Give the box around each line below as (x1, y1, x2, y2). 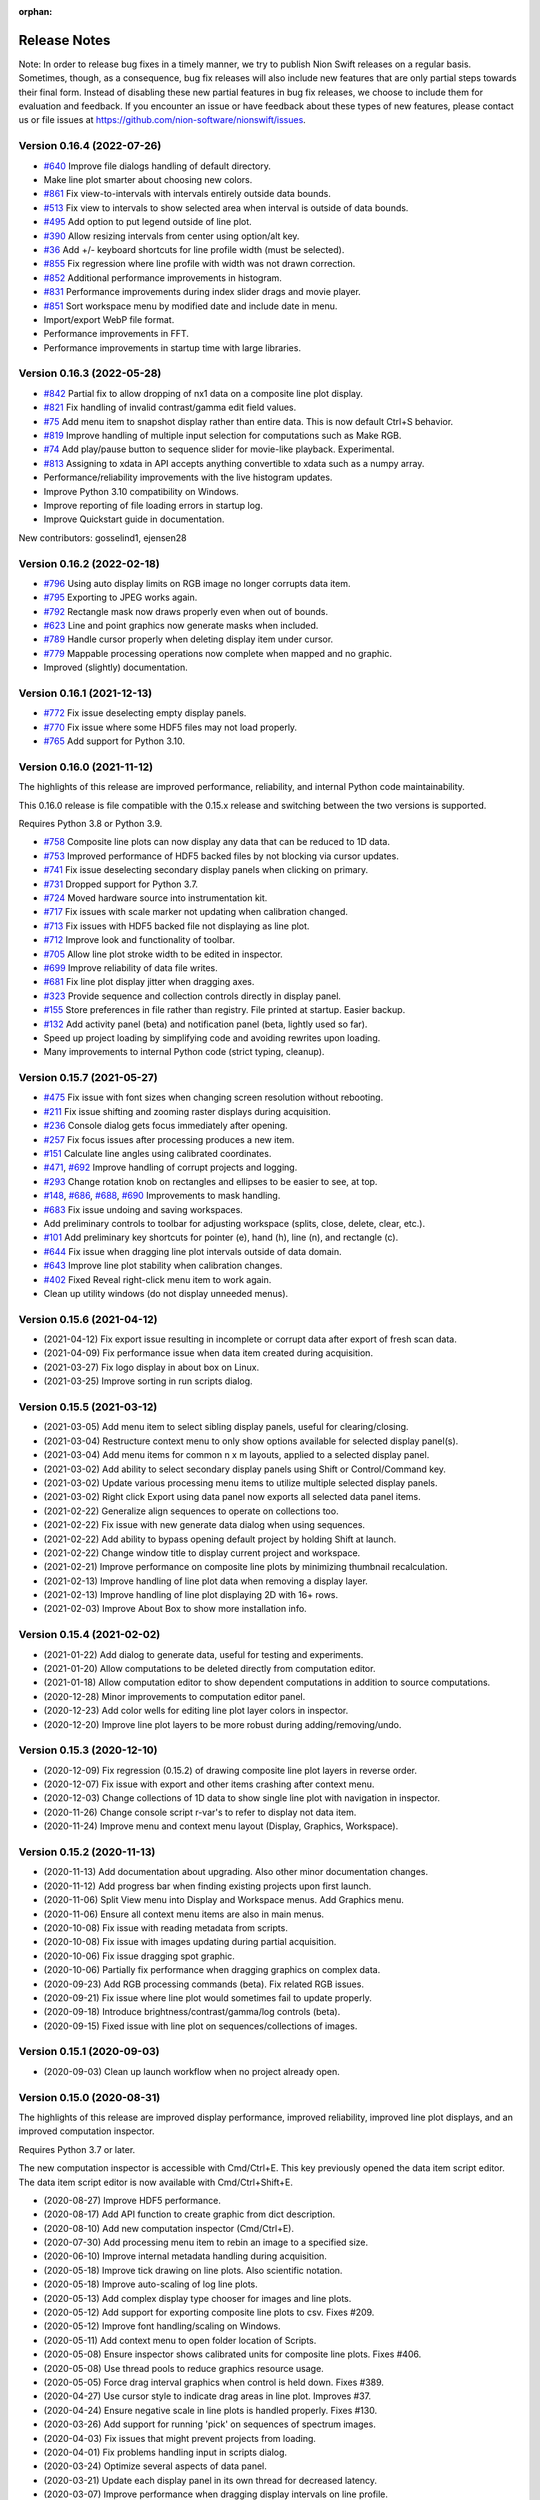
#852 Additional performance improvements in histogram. (43, 271, 282, 284)
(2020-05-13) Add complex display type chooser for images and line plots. (43, 2292, 352, 2304)
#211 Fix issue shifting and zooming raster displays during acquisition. (43, 1105, 331, 1117)
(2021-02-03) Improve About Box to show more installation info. (43, 1603, 307, 1615)
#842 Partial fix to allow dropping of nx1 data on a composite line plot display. (43, 387, 364, 399)
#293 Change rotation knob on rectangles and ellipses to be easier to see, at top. (43, 1175, 378, 1187)
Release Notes (18, 31, 111, 49)
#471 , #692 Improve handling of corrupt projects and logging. (43, 1161, 298, 1174)
